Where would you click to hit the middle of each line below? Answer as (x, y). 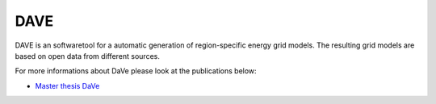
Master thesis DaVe (67, 85)
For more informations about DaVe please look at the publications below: (136, 71)
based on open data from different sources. (88, 56)
